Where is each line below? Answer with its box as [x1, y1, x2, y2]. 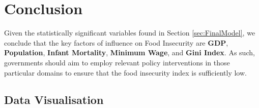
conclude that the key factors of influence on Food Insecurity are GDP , [4, 37, 228, 48]
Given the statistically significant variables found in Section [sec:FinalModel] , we [4, 27, 255, 38]
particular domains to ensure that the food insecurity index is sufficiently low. [4, 67, 247, 78]
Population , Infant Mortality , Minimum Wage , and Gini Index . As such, [4, 47, 255, 58]
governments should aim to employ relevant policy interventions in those [4, 57, 230, 67]
